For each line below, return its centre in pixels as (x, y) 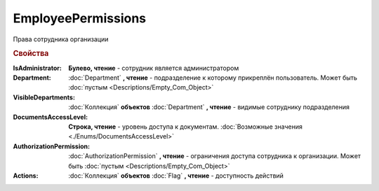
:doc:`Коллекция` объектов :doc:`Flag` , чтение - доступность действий (176, 176)
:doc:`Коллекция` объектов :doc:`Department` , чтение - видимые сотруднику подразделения (209, 107)
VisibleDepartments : (44, 97)
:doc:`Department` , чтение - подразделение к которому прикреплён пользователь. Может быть (213, 78)
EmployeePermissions (80, 18)
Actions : (26, 176)
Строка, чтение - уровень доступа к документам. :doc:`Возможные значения (186, 127)
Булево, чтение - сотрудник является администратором (154, 68)
